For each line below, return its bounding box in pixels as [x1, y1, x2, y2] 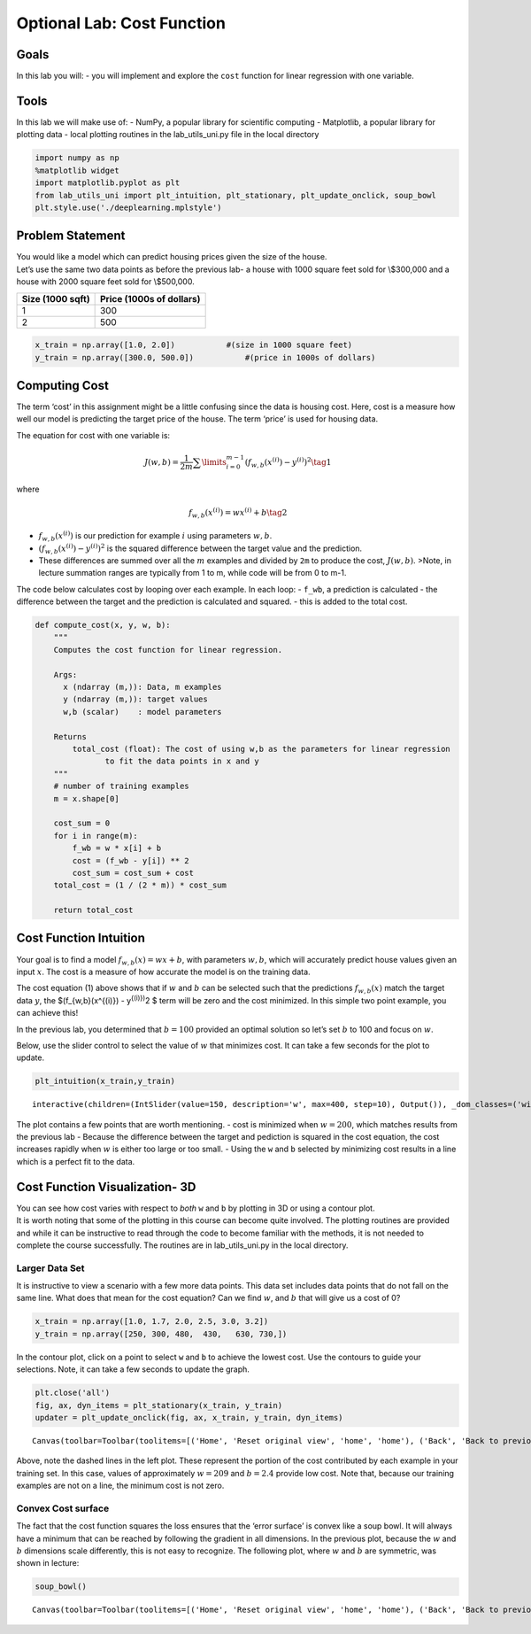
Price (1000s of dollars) [99, 292, 201, 305]
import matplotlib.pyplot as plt [35, 178, 181, 188]
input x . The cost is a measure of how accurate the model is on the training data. [16, 966, 311, 977]
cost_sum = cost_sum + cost [72, 868, 195, 878]
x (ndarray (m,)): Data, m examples [63, 682, 222, 693]
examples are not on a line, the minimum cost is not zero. [16, 1480, 225, 1491]
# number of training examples [53, 781, 189, 792]
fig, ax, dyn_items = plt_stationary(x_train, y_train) [35, 1400, 283, 1410]
